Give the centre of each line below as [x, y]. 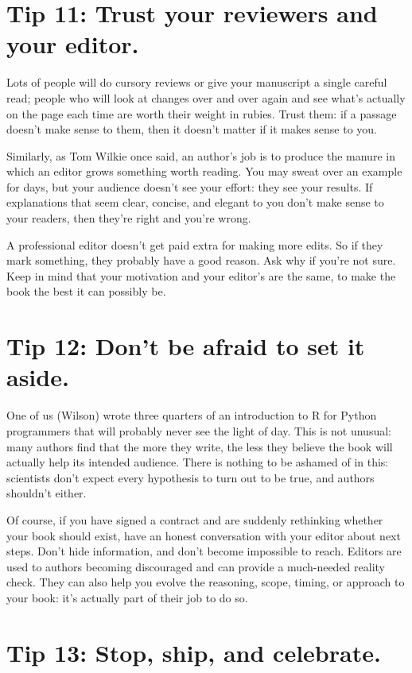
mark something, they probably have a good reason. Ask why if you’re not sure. [201, 260]
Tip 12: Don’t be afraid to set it [186, 346]
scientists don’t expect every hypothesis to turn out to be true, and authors [190, 477]
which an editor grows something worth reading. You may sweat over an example [204, 171]
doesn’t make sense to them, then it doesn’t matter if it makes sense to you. [192, 129]
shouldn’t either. [47, 493]
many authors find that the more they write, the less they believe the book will [200, 446]
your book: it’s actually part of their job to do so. [127, 597]
